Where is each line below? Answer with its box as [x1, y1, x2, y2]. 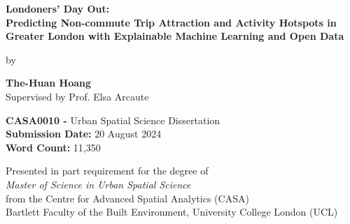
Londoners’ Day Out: [6, 1, 110, 15]
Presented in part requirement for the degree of [6, 163, 209, 178]
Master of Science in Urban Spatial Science [6, 177, 191, 191]
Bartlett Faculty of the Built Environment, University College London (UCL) [6, 204, 338, 219]
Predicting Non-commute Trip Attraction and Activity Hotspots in [6, 15, 337, 29]
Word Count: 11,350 [6, 140, 101, 154]
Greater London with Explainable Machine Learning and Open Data [6, 29, 344, 43]
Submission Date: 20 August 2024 [6, 126, 162, 141]
